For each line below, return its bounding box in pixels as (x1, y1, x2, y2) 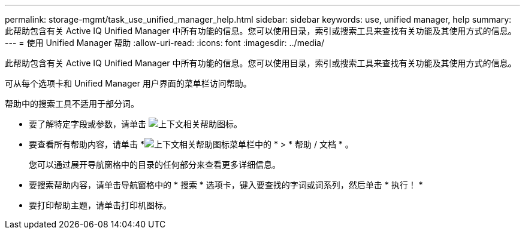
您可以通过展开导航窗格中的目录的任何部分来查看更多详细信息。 (29, 159, 280, 170)
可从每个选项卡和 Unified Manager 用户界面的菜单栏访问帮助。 (5, 78, 252, 88)
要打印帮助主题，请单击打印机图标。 (29, 200, 171, 210)
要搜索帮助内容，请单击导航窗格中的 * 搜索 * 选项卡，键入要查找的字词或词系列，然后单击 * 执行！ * (29, 180, 423, 190)
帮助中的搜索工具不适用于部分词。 (5, 98, 139, 109)
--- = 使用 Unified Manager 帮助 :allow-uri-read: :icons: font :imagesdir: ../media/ (5, 38, 324, 48)
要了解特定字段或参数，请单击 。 (29, 119, 242, 129)
